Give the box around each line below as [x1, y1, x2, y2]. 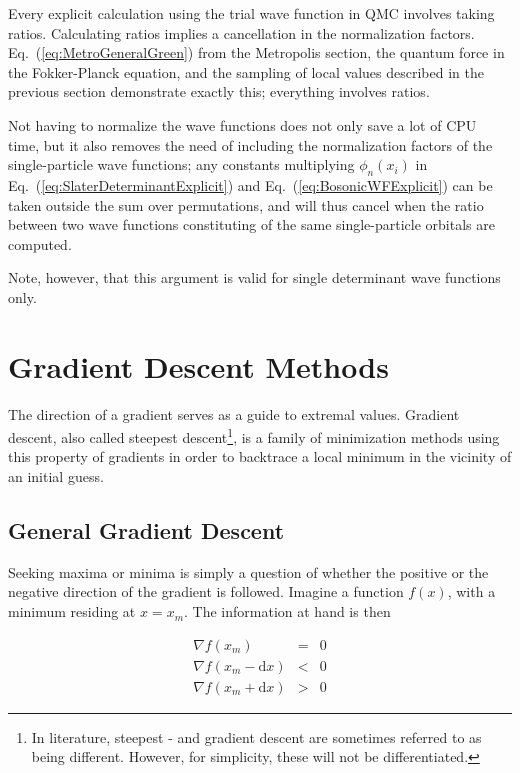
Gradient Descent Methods [8, 345, 389, 386]
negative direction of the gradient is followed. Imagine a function [8, 581, 404, 602]
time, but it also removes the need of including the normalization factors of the [8, 134, 493, 155]
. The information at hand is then [184, 601, 391, 622]
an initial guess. [8, 466, 104, 487]
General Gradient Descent [8, 515, 285, 546]
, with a [447, 581, 496, 602]
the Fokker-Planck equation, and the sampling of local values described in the [8, 61, 484, 82]
